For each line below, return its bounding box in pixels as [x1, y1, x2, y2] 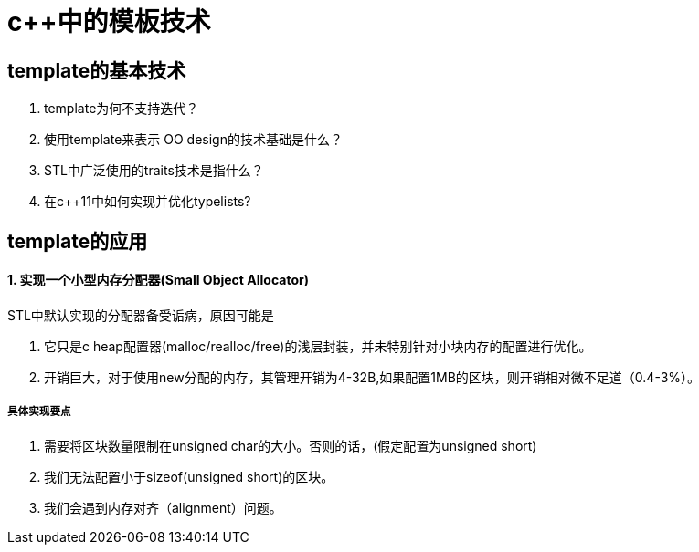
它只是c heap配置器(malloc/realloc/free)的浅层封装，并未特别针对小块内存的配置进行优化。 [44, 338, 592, 354]
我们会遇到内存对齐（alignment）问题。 [44, 499, 282, 516]
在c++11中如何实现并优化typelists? [44, 193, 251, 210]
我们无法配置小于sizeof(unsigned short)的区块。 [44, 468, 334, 484]
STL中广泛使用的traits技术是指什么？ [44, 162, 264, 179]
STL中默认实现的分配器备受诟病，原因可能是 [7, 307, 274, 323]
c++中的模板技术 [7, 6, 211, 37]
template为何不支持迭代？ [44, 100, 199, 117]
